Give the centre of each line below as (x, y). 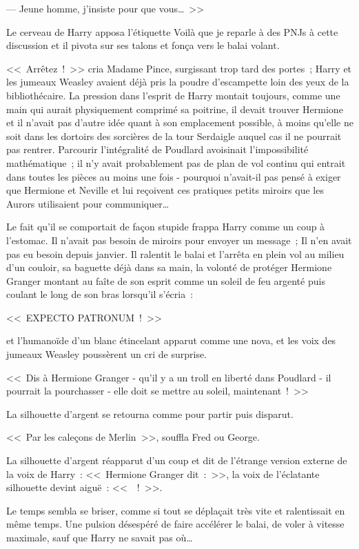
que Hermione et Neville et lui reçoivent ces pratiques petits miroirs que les (165, 190)
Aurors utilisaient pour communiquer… (88, 203)
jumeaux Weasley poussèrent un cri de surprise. (107, 354)
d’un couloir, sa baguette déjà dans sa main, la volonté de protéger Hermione (169, 267)
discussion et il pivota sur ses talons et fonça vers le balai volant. (143, 45)
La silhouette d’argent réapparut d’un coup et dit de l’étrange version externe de (177, 460)
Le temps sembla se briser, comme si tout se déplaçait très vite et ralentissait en (176, 510)
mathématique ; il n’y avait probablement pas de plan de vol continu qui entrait (176, 162)
